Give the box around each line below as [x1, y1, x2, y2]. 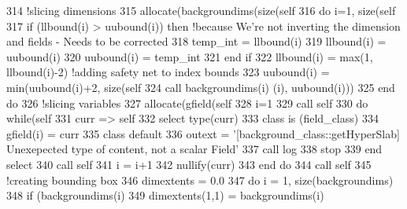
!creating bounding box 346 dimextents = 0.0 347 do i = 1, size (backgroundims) [6, 171, 394, 188]
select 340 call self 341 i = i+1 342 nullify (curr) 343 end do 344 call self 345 [6, 156, 372, 172]
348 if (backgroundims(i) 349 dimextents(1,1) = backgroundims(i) [6, 187, 324, 203]
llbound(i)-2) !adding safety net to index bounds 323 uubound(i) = [6, 64, 330, 80]
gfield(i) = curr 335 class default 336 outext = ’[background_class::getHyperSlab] [6, 125, 400, 141]
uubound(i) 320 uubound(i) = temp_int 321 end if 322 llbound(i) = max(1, [6, 48, 373, 64]
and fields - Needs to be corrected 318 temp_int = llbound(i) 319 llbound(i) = [6, 33, 387, 49]
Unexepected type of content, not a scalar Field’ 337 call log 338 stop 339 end [6, 141, 383, 157]
